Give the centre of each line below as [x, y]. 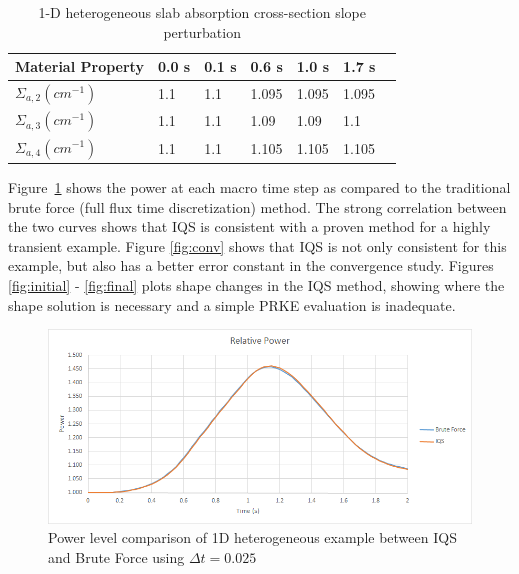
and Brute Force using [116, 557]
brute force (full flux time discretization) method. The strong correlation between [257, 206]
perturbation [202, 31]
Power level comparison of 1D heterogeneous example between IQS [252, 537]
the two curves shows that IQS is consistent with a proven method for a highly [249, 226]
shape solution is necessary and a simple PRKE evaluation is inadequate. [232, 304]
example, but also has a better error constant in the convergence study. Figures [251, 265]
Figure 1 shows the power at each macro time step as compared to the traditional [259, 187]
